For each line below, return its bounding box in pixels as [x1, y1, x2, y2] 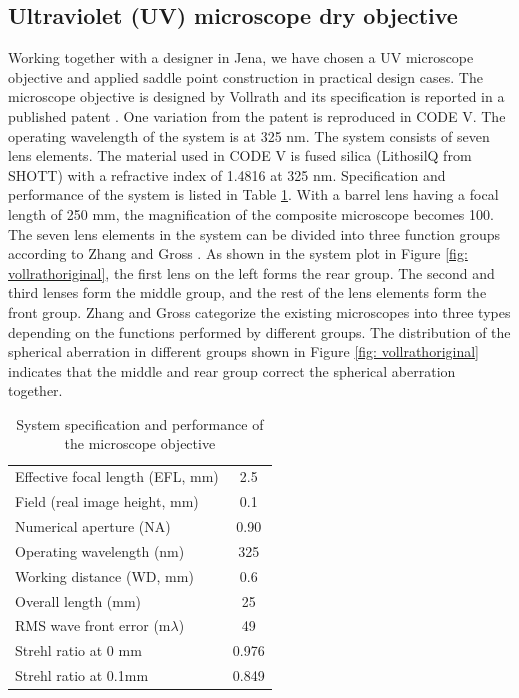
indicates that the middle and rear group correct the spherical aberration [8, 360, 456, 381]
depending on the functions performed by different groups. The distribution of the [8, 321, 511, 342]
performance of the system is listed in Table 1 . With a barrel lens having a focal [8, 184, 499, 205]
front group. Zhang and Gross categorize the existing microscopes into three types [8, 301, 511, 322]
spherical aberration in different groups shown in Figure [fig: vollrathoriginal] [8, 341, 479, 362]
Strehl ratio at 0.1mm [15, 665, 149, 686]
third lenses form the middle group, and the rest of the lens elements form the [8, 282, 487, 303]
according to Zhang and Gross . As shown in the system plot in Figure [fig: [8, 243, 468, 264]
